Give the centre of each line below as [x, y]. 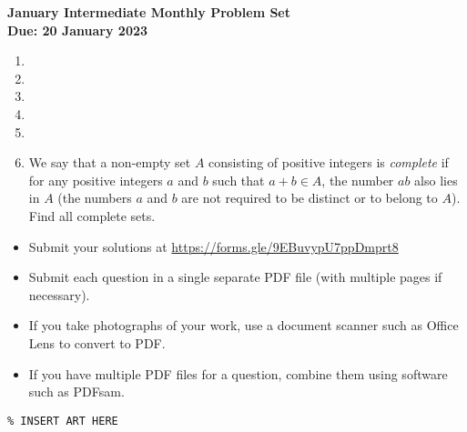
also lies [436, 180]
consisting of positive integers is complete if [329, 162]
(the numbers [95, 198]
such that [239, 180]
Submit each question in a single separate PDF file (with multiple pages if [235, 277]
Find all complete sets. [92, 215]
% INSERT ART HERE [63, 421]
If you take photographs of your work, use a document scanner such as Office [244, 325]
